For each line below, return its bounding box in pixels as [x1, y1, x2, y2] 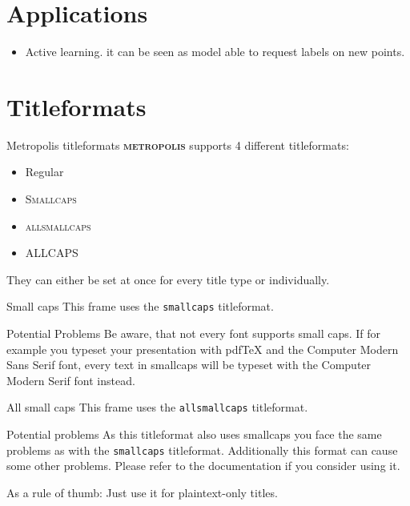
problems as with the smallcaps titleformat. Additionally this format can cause [6, 441, 398, 458]
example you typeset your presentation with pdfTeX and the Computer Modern [6, 340, 399, 357]
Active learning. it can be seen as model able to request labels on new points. [25, 43, 405, 60]
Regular [25, 163, 64, 180]
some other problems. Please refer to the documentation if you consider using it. [6, 457, 400, 474]
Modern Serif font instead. [6, 371, 135, 388]
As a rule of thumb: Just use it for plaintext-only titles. [6, 484, 278, 500]
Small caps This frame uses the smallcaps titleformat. [6, 298, 274, 315]
